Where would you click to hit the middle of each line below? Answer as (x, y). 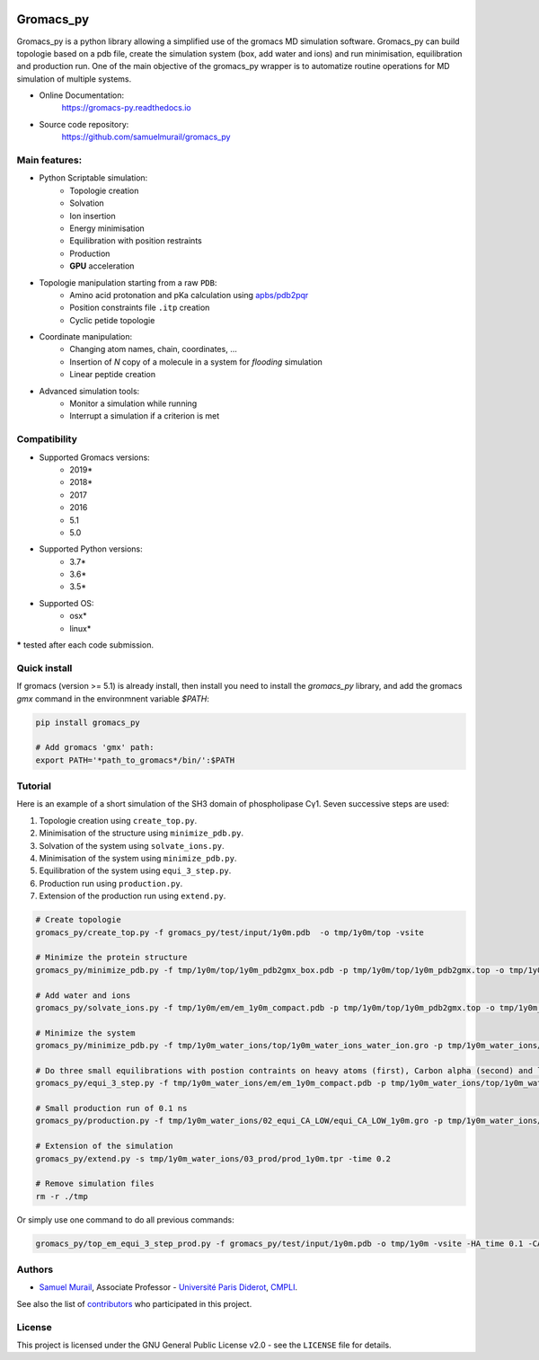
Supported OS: (66, 603)
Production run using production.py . (111, 883)
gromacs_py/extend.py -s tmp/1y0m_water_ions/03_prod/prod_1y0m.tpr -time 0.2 (213, 1158)
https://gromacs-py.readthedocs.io (127, 108)
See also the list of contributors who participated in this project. (134, 1303)
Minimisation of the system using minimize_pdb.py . (138, 859)
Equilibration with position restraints (136, 241)
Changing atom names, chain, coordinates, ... (153, 349)
